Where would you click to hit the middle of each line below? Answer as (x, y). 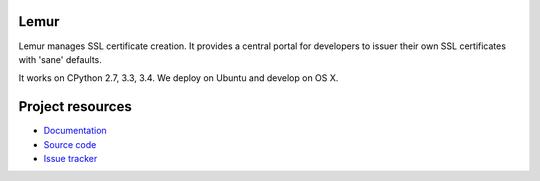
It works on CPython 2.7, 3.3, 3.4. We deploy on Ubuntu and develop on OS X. (178, 78)
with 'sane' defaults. (60, 59)
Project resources (75, 106)
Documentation (75, 131)
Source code (70, 144)
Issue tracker (70, 158)
